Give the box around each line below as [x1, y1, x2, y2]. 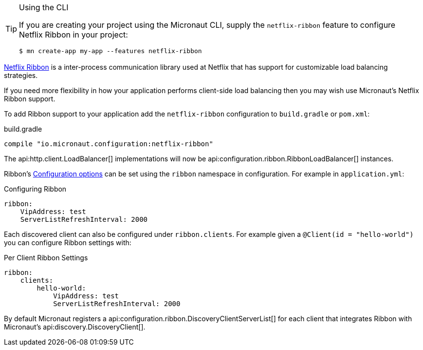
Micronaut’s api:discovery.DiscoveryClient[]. [4, 323, 146, 331]
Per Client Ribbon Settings [4, 253, 88, 262]
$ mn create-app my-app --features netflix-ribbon [19, 47, 202, 55]
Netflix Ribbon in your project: [19, 30, 128, 39]
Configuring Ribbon [4, 185, 67, 193]
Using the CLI [19, 2, 69, 12]
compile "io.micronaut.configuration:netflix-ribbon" [4, 140, 213, 148]
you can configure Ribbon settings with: [4, 238, 131, 247]
